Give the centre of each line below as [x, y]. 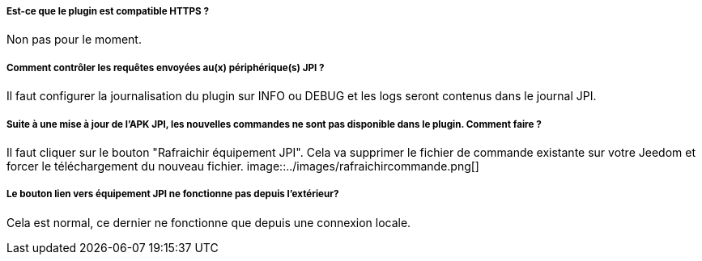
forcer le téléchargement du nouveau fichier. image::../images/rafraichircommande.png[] [243, 166]
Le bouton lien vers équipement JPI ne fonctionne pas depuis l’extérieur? [173, 194]
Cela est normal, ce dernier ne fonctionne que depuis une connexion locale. [209, 222]
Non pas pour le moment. [74, 40]
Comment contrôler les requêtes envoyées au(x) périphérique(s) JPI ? [166, 67]
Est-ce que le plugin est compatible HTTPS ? [108, 11]
